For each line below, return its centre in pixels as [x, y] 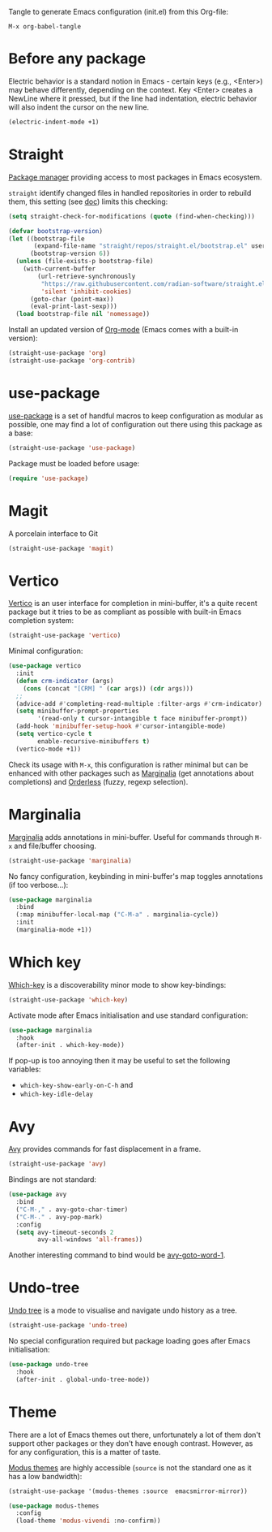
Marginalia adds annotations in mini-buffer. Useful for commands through [131, 837]
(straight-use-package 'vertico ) [65, 636]
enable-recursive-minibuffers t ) [94, 741]
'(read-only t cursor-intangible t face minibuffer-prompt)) [143, 719]
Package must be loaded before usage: [74, 463]
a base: [21, 433]
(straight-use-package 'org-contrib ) [72, 361]
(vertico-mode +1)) [49, 749]
